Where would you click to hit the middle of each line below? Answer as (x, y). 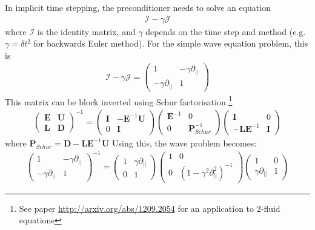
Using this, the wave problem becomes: (184, 143)
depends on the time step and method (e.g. (226, 31)
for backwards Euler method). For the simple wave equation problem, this (171, 43)
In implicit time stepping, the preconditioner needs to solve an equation (138, 7)
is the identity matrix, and (86, 31)
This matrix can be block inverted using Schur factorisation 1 (119, 100)
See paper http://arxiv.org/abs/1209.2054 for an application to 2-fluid (150, 208)
